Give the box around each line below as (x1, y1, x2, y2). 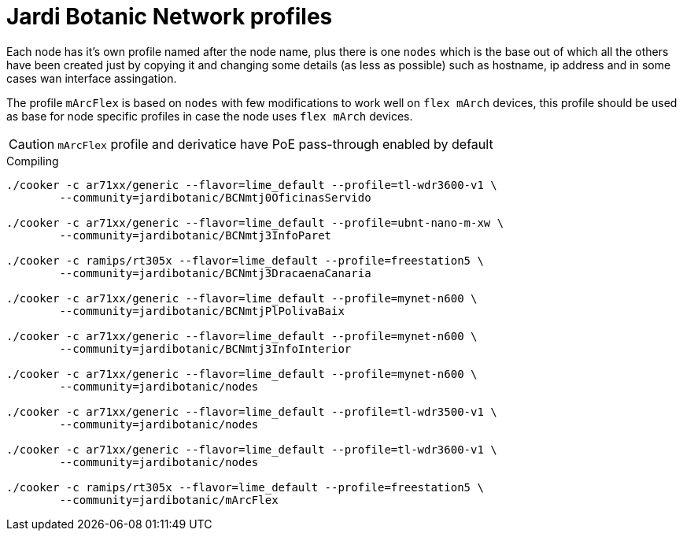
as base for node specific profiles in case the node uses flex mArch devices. (6, 109, 413, 123)
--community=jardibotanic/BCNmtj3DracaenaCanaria (59, 266, 371, 280)
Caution (9, 135, 55, 152)
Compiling (6, 154, 59, 168)
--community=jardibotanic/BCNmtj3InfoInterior (59, 342, 352, 355)
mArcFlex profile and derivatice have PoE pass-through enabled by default (57, 135, 493, 152)
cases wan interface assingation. (6, 71, 177, 85)
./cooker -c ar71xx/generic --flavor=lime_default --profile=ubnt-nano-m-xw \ (6, 216, 504, 229)
